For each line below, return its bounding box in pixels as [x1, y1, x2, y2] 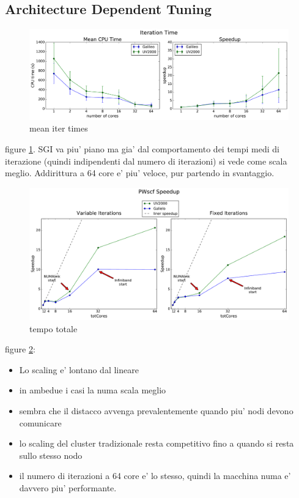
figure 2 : [5, 343, 35, 355]
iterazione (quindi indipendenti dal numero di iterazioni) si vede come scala [5, 154, 287, 167]
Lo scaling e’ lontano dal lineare [19, 363, 139, 376]
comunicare [19, 416, 62, 429]
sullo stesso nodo [19, 448, 83, 461]
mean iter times [29, 122, 88, 135]
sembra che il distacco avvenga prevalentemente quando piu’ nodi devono [19, 404, 293, 417]
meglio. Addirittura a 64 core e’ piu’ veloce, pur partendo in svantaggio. [5, 166, 275, 179]
